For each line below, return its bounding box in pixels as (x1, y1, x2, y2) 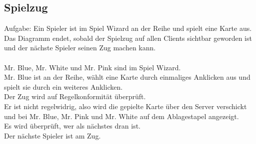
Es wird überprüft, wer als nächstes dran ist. (4, 121, 141, 131)
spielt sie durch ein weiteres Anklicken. (4, 81, 123, 92)
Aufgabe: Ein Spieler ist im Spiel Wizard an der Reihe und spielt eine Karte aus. (4, 23, 252, 33)
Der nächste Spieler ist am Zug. (4, 130, 101, 141)
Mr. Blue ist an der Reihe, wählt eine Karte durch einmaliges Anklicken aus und (4, 72, 250, 82)
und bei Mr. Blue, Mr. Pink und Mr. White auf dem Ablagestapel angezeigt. (4, 111, 239, 121)
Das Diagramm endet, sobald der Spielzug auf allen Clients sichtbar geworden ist (4, 32, 252, 43)
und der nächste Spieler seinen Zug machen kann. (4, 42, 156, 53)
